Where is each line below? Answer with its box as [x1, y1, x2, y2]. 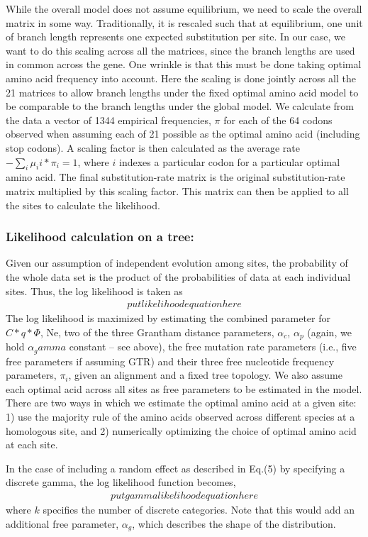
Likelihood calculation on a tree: [6, 228, 194, 245]
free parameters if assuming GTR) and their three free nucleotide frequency [6, 353, 335, 368]
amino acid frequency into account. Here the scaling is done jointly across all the [6, 70, 356, 85]
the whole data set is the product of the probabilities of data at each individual [6, 269, 351, 284]
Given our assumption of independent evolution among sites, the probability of [6, 255, 348, 270]
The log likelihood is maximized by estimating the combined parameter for [6, 311, 330, 326]
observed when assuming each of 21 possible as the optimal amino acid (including [6, 126, 360, 141]
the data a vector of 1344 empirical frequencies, [6, 112, 211, 127]
